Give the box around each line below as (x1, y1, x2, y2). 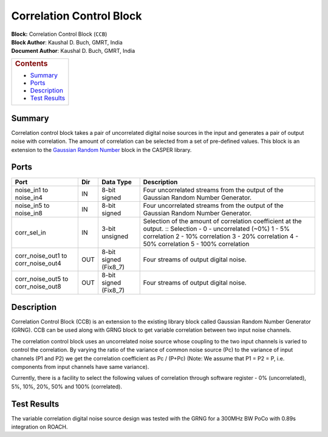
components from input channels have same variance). (11, 363, 149, 370)
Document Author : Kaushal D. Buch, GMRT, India (11, 47, 135, 55)
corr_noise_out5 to (15, 274, 69, 283)
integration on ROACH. (11, 423, 68, 431)
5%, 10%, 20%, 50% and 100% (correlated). (11, 383, 123, 390)
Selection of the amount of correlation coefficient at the (143, 216, 302, 225)
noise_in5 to (15, 201, 50, 210)
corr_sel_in (15, 228, 46, 236)
